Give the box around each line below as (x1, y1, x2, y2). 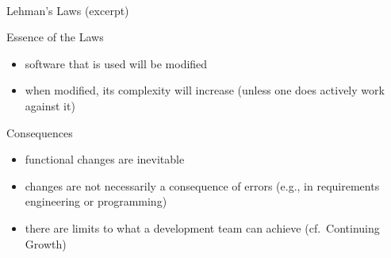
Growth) (25, 235, 67, 252)
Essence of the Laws (6, 29, 104, 45)
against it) (25, 97, 75, 114)
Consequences (6, 124, 73, 141)
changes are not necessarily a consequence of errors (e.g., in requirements (25, 177, 380, 194)
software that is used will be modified (25, 55, 208, 71)
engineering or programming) (25, 193, 167, 210)
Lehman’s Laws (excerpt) (6, 2, 129, 18)
